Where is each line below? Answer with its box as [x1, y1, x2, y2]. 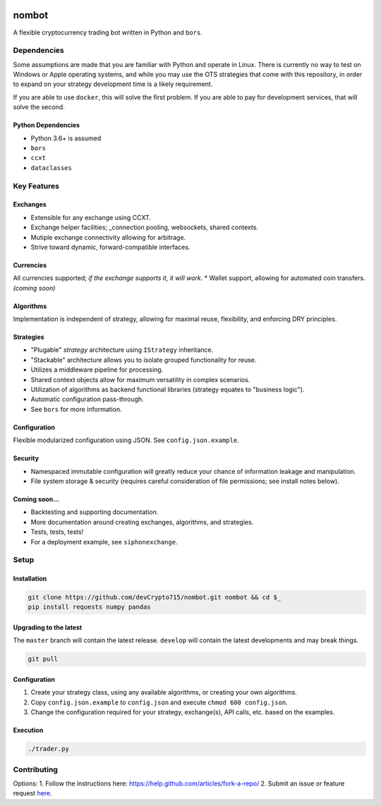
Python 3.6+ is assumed [30, 134, 102, 142]
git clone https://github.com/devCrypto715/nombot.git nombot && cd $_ [28, 593, 282, 602]
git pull [28, 655, 59, 663]
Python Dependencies [13, 121, 80, 130]
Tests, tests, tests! [30, 527, 84, 536]
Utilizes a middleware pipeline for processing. [30, 365, 164, 374]
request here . [13, 789, 52, 798]
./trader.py [28, 745, 70, 753]
